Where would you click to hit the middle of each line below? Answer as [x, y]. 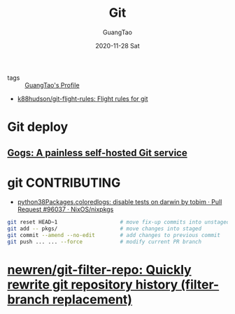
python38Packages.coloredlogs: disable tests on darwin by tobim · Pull [120, 202]
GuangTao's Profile [52, 85]
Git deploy [38, 127]
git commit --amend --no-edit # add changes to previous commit [114, 236]
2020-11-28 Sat [117, 45]
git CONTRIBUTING [64, 183]
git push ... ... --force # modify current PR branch [104, 242]
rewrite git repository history [93, 285]
